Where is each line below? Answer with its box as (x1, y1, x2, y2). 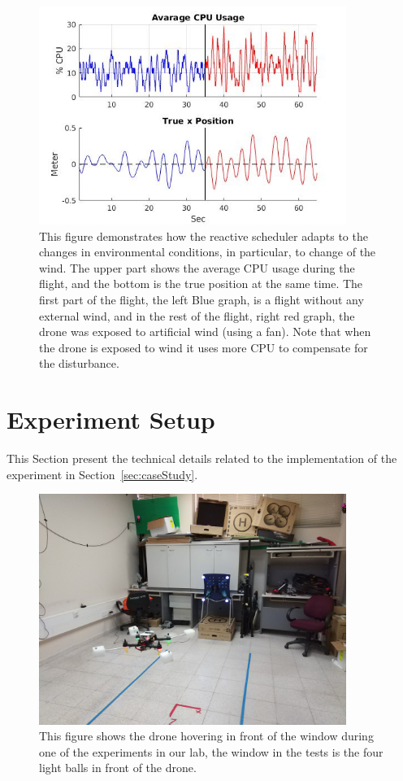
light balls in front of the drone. (39, 759, 197, 776)
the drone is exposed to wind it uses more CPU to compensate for (39, 338, 368, 356)
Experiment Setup (6, 403, 215, 436)
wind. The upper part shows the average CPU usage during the (39, 259, 355, 276)
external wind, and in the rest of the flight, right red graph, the (39, 307, 355, 324)
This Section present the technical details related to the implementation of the (6, 450, 397, 467)
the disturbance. (39, 355, 119, 372)
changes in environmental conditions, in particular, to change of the (39, 243, 376, 260)
